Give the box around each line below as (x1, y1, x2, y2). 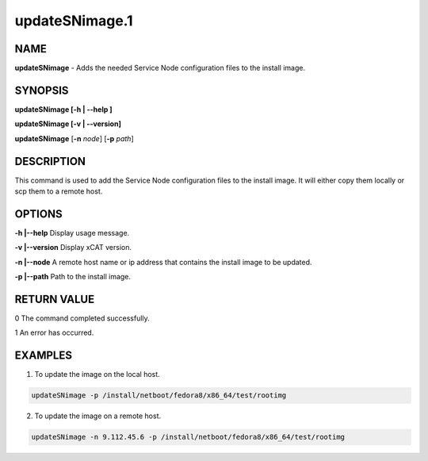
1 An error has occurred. (14, 328, 94, 337)
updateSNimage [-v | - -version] (14, 119, 122, 129)
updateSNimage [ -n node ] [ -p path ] (14, 133, 134, 143)
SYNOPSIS (14, 83, 69, 97)
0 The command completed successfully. (14, 313, 150, 323)
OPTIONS (14, 207, 63, 221)
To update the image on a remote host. (34, 411, 162, 421)
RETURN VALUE (14, 292, 95, 305)
